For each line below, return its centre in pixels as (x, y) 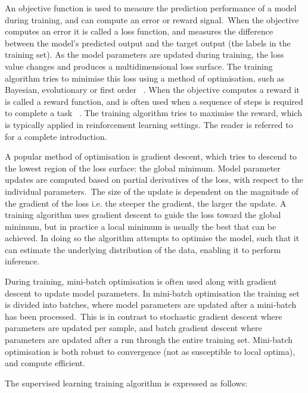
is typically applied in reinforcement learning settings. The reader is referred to (149, 124)
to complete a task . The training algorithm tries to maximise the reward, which (153, 113)
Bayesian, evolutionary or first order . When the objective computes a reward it (152, 90)
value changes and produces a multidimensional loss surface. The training (139, 66)
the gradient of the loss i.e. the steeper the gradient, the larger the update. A (146, 203)
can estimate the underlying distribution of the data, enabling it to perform (143, 249)
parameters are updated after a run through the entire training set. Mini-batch (149, 340)
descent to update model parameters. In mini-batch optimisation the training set (152, 293)
